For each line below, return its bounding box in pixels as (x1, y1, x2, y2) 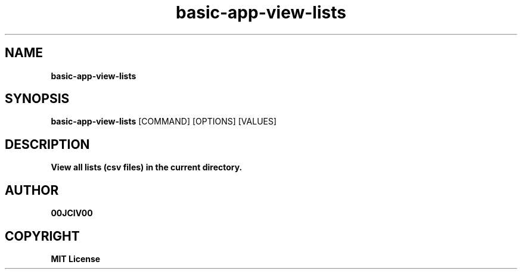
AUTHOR (5, 182, 59, 198)
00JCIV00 (51, 208, 93, 219)
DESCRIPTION (5, 136, 90, 152)
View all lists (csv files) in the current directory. (51, 162, 243, 173)
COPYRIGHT (5, 228, 80, 244)
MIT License (51, 253, 101, 264)
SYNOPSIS (5, 91, 70, 107)
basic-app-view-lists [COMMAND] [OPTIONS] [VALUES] (51, 116, 277, 127)
